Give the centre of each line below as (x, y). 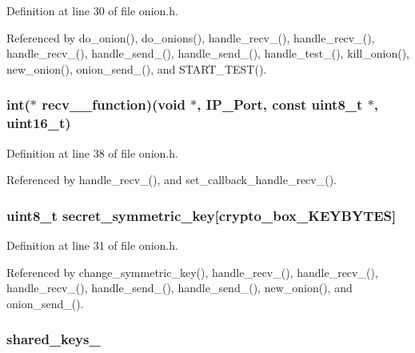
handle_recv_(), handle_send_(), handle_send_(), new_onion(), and (180, 288)
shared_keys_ (54, 339)
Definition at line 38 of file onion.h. (92, 152)
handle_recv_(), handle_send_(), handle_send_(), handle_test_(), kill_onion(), (208, 53)
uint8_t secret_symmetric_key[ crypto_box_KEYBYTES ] (202, 215)
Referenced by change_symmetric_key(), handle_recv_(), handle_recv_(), (192, 272)
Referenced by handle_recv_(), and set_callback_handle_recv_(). (172, 180)
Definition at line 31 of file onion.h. (92, 245)
